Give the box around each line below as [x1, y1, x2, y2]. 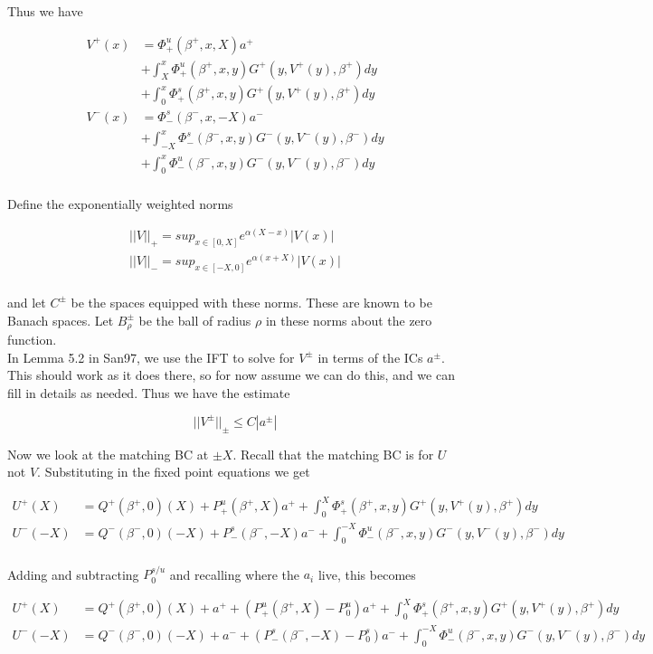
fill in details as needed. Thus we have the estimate [7, 383, 290, 402]
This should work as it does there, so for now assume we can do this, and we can [7, 365, 455, 384]
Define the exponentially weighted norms [7, 194, 233, 213]
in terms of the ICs [317, 347, 423, 366]
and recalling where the [169, 564, 300, 583]
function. [7, 329, 57, 348]
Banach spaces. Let [7, 310, 114, 329]
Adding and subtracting [7, 564, 139, 583]
